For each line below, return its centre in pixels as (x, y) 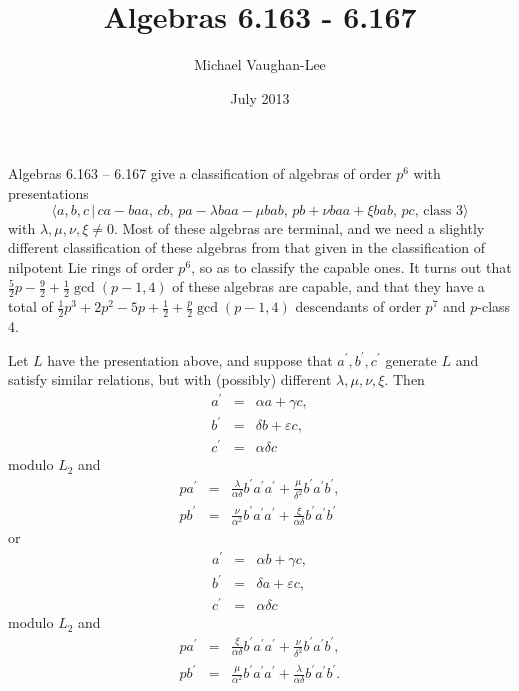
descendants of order (358, 306)
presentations (48, 192)
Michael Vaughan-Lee (260, 64)
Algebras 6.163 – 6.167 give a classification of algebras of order (200, 173)
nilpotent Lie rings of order (91, 266)
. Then (404, 379)
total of (30, 306)
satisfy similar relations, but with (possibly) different (170, 379)
